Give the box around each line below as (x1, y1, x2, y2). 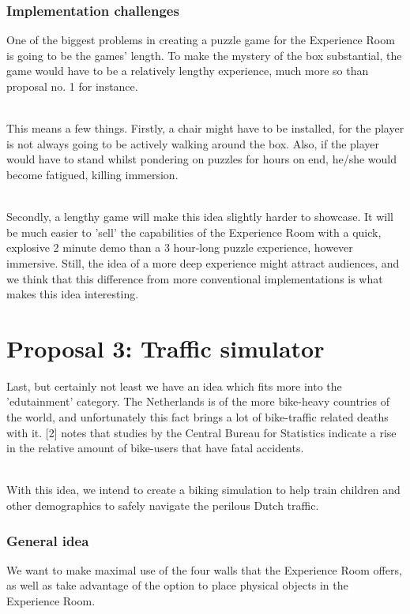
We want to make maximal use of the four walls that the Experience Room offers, (6, 561, 402, 578)
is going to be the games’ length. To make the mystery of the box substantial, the (6, 47, 402, 63)
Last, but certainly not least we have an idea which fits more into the (6, 377, 342, 394)
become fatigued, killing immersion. (6, 166, 179, 182)
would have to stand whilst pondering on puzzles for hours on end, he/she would (6, 151, 397, 167)
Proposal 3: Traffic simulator (6, 331, 325, 364)
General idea (6, 530, 89, 550)
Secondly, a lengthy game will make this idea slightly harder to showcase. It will (6, 208, 393, 225)
